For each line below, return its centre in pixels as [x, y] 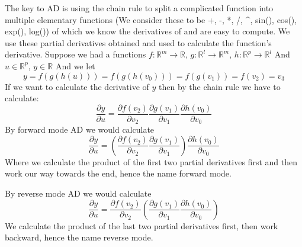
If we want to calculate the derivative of [77, 86]
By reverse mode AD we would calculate [78, 193]
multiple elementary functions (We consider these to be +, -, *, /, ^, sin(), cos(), [151, 19]
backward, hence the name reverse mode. [79, 237]
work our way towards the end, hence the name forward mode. [118, 173]
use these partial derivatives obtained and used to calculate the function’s [138, 42]
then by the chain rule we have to [220, 86]
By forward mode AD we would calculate [80, 129]
